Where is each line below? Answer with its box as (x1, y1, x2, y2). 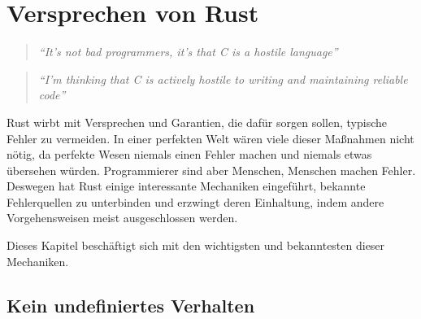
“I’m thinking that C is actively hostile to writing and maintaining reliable (38, 70, 408, 87)
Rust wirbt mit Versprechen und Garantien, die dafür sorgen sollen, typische (7, 113, 387, 130)
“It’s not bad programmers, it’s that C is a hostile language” (38, 43, 338, 60)
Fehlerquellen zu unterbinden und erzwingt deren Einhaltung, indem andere (7, 193, 384, 210)
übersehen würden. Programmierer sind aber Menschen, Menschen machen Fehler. (7, 161, 416, 178)
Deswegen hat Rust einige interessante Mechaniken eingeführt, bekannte (7, 177, 366, 194)
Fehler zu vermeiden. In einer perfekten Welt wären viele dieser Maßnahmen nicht (7, 129, 414, 146)
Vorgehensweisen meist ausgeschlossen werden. (7, 209, 238, 226)
